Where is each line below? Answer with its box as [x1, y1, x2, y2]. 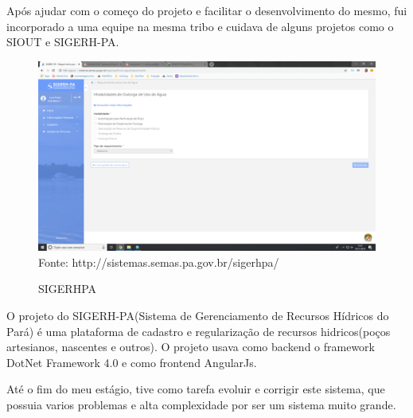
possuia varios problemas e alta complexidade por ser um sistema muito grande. [6, 397, 396, 413]
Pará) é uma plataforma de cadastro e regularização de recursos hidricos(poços [6, 322, 391, 339]
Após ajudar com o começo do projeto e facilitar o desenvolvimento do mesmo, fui [6, 2, 407, 18]
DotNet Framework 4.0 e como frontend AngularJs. [6, 354, 257, 370]
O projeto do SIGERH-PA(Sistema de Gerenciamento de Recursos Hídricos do [6, 307, 389, 324]
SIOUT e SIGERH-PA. [6, 33, 119, 50]
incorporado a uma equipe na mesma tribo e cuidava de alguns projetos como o [6, 18, 394, 34]
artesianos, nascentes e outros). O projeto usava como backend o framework [6, 338, 375, 355]
